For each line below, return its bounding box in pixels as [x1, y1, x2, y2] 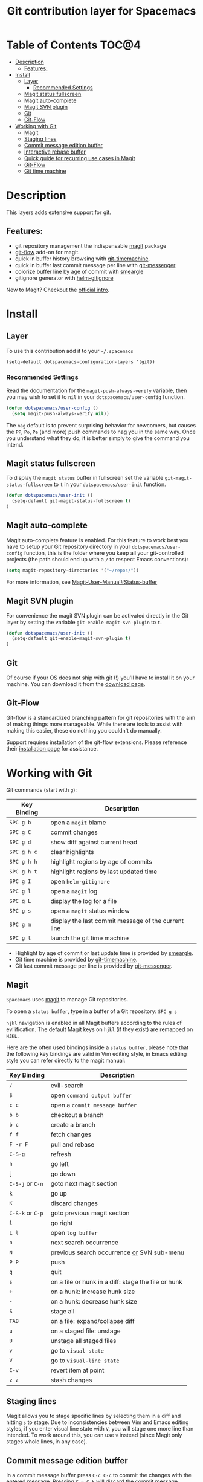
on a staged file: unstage [50, 1327, 121, 1335]
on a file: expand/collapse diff [50, 1316, 135, 1325]
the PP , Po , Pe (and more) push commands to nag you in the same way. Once [6, 428, 196, 435]
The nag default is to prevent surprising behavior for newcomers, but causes [6, 421, 196, 429]
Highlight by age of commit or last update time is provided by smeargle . [14, 949, 193, 956]
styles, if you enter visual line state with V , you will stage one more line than [6, 1425, 194, 1432]
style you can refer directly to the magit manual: [6, 1056, 126, 1064]
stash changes [50, 1376, 92, 1384]
